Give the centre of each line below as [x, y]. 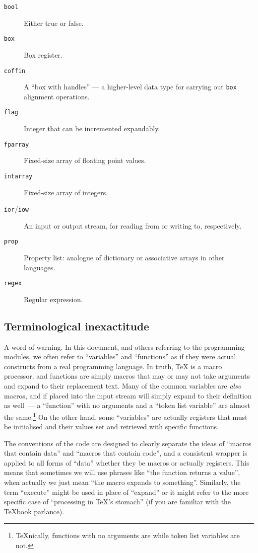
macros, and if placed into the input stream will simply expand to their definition [128, 395]
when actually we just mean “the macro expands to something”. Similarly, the [122, 482]
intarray [18, 176]
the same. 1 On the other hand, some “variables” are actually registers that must [126, 416]
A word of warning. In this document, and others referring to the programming [125, 347]
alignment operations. [57, 96]
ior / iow [16, 209]
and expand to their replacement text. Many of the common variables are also [123, 386]
